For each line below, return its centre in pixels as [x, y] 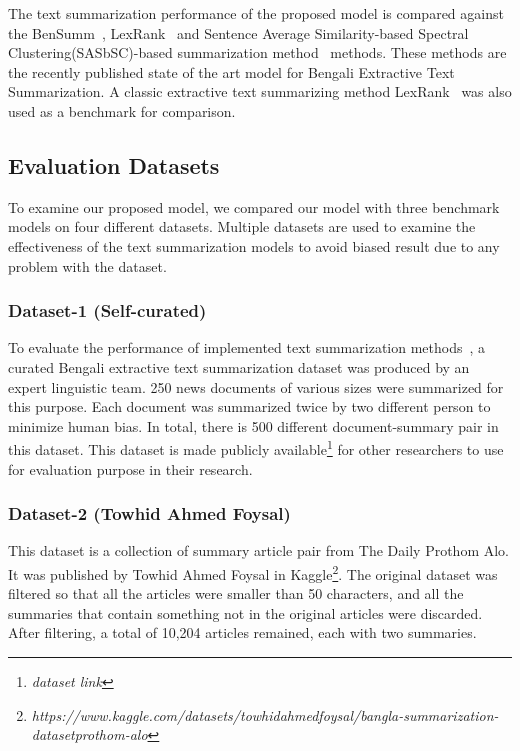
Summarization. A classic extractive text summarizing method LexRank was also [260, 91]
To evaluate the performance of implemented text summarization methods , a [247, 347]
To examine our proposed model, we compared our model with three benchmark [254, 206]
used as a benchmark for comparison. [122, 110]
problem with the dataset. [87, 265]
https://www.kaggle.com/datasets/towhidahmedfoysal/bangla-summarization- [265, 714]
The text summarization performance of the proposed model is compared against [256, 13]
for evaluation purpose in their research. [130, 468]
